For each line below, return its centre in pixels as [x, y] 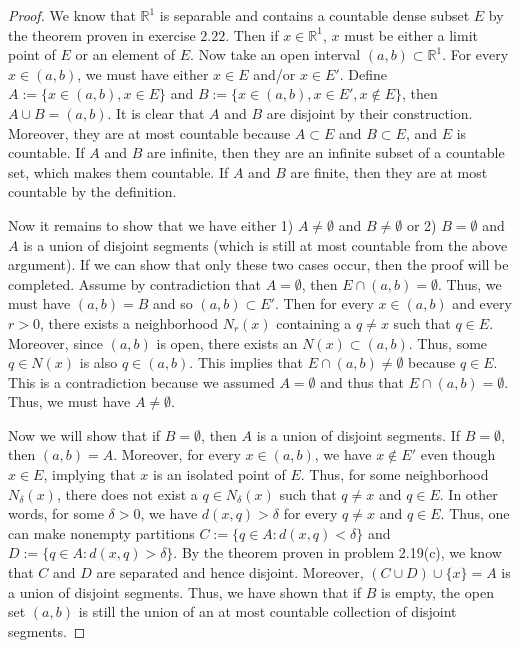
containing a [314, 322]
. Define [363, 73]
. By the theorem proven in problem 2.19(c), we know [337, 552]
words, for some [56, 513]
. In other [468, 493]
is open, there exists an [227, 342]
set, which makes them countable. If [118, 171]
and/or [274, 73]
